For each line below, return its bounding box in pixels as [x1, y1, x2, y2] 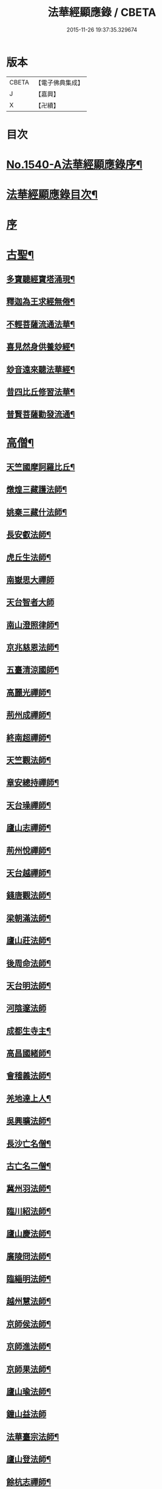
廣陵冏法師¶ [6, 1251, 52, 1261]
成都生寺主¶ [6, 1025, 52, 1036]
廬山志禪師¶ [6, 823, 52, 833]
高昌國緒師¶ [6, 1049, 52, 1059]
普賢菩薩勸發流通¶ [6, 409, 75, 420]
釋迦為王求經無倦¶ [6, 296, 75, 307]
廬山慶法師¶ [6, 1228, 52, 1239]
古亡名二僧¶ [6, 1161, 52, 1171]
